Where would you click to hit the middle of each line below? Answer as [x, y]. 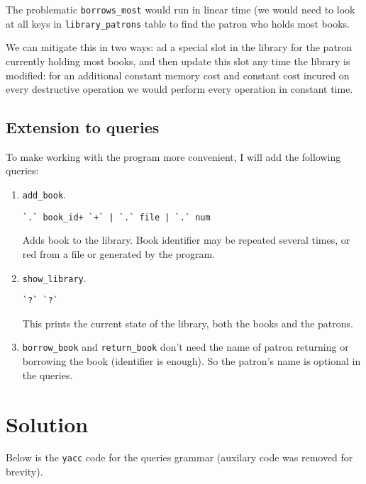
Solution [47, 423]
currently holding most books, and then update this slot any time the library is [178, 61]
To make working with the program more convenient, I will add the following [173, 156]
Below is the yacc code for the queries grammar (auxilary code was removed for [179, 457]
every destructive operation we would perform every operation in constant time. [179, 89]
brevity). [24, 472]
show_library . [54, 277]
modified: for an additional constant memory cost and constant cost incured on [178, 75]
